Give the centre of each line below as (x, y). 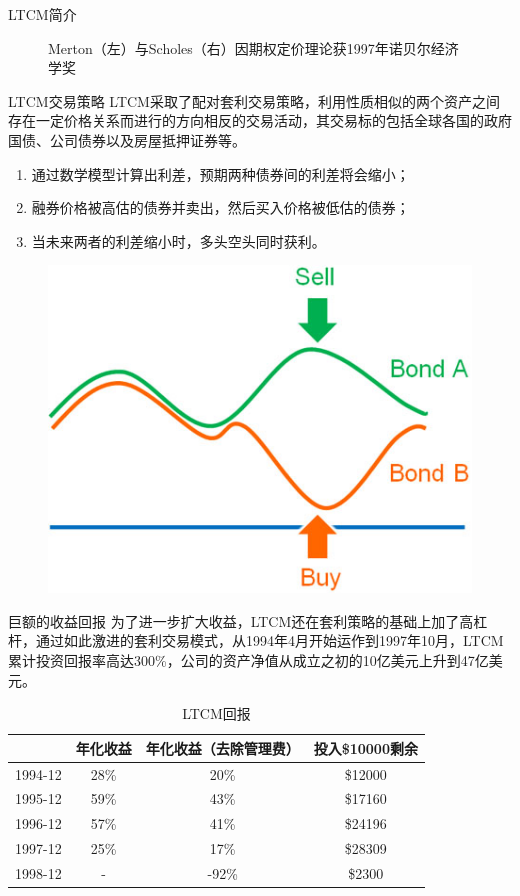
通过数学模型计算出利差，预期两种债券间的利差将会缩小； (220, 173)
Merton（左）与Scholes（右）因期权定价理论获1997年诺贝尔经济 (253, 47)
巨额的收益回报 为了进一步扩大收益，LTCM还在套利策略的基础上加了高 (241, 620)
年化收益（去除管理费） (222, 747)
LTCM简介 (42, 14)
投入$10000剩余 (365, 747)
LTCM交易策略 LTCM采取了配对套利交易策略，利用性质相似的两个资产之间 (254, 100)
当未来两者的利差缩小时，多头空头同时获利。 (178, 240)
